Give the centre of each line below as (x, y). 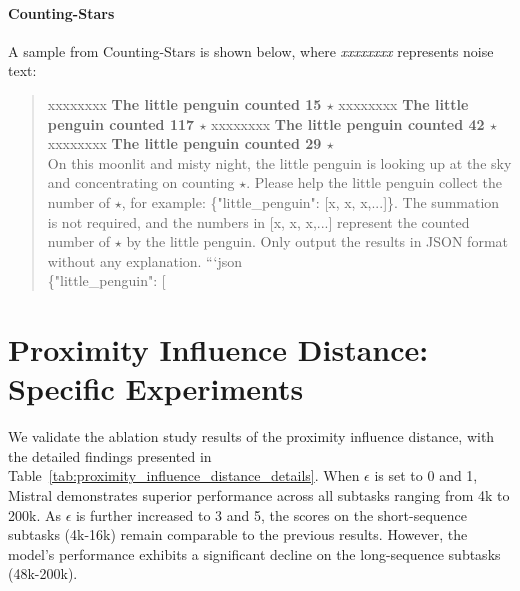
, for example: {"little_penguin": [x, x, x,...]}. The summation (310, 201)
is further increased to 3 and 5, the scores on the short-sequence (271, 514)
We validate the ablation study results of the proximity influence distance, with (251, 436)
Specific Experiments (156, 388)
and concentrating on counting (141, 182)
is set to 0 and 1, (426, 475)
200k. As (34, 514)
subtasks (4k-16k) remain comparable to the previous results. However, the (238, 534)
